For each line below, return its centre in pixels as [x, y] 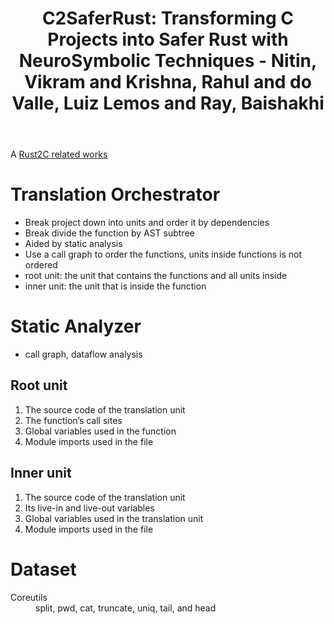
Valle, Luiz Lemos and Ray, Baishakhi [168, 103]
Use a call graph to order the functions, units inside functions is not [163, 254]
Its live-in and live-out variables [89, 508]
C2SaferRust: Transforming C [168, 18]
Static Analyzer [76, 326]
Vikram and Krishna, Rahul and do [168, 82]
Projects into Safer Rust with [168, 39]
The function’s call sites [73, 420]
